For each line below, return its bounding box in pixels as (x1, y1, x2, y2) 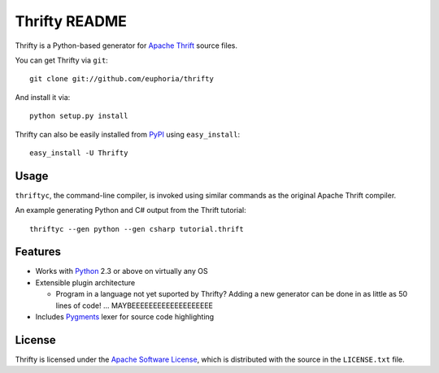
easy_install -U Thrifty (29, 148, 128, 158)
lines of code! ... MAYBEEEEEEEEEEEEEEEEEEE (55, 301, 214, 310)
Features (15, 245, 61, 259)
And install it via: (15, 92, 71, 102)
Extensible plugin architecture (35, 277, 136, 288)
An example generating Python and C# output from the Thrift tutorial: (15, 206, 247, 215)
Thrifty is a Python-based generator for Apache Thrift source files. (15, 41, 238, 50)
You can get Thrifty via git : (15, 55, 109, 65)
